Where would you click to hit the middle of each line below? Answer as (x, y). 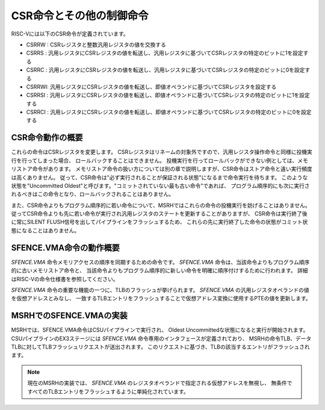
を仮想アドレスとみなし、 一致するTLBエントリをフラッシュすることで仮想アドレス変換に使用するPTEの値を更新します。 (161, 299)
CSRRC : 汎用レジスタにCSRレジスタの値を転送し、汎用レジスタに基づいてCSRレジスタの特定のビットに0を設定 (166, 70)
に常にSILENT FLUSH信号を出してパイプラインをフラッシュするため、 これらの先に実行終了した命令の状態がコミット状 (159, 222)
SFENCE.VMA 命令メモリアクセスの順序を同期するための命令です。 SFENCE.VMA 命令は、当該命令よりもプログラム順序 (160, 262)
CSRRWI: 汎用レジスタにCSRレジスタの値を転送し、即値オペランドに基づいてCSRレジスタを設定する (151, 87)
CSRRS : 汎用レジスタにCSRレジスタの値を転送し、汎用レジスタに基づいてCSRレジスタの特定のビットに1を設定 (165, 53)
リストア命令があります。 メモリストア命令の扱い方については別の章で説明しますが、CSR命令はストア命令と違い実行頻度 (162, 169)
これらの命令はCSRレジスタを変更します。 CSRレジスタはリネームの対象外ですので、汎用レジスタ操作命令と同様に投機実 (162, 152)
